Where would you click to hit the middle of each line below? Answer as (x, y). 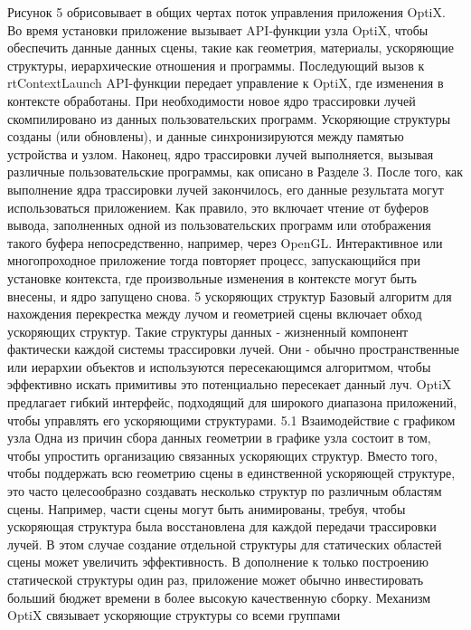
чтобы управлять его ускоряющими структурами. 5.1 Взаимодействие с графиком (231, 420)
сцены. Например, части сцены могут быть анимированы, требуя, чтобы (207, 508)
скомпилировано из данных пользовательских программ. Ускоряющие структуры (229, 118)
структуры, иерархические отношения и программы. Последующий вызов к (216, 65)
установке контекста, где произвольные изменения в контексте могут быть (212, 277)
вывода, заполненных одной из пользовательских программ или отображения (219, 225)
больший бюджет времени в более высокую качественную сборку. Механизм (219, 597)
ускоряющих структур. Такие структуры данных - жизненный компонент (208, 331)
